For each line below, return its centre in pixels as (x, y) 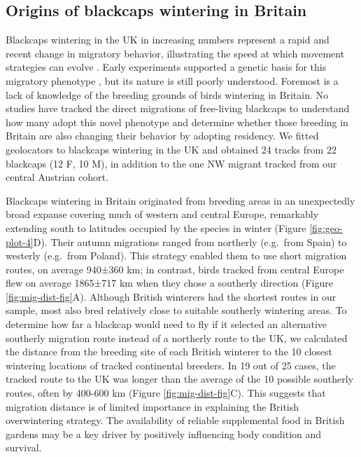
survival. (24, 448)
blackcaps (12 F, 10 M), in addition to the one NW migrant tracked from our (171, 163)
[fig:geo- (326, 227)
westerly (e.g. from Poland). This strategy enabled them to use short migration (176, 255)
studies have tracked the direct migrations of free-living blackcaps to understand (178, 108)
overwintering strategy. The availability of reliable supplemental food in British (175, 420)
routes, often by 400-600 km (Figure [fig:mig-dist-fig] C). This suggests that (166, 393)
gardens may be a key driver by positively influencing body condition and (164, 434)
